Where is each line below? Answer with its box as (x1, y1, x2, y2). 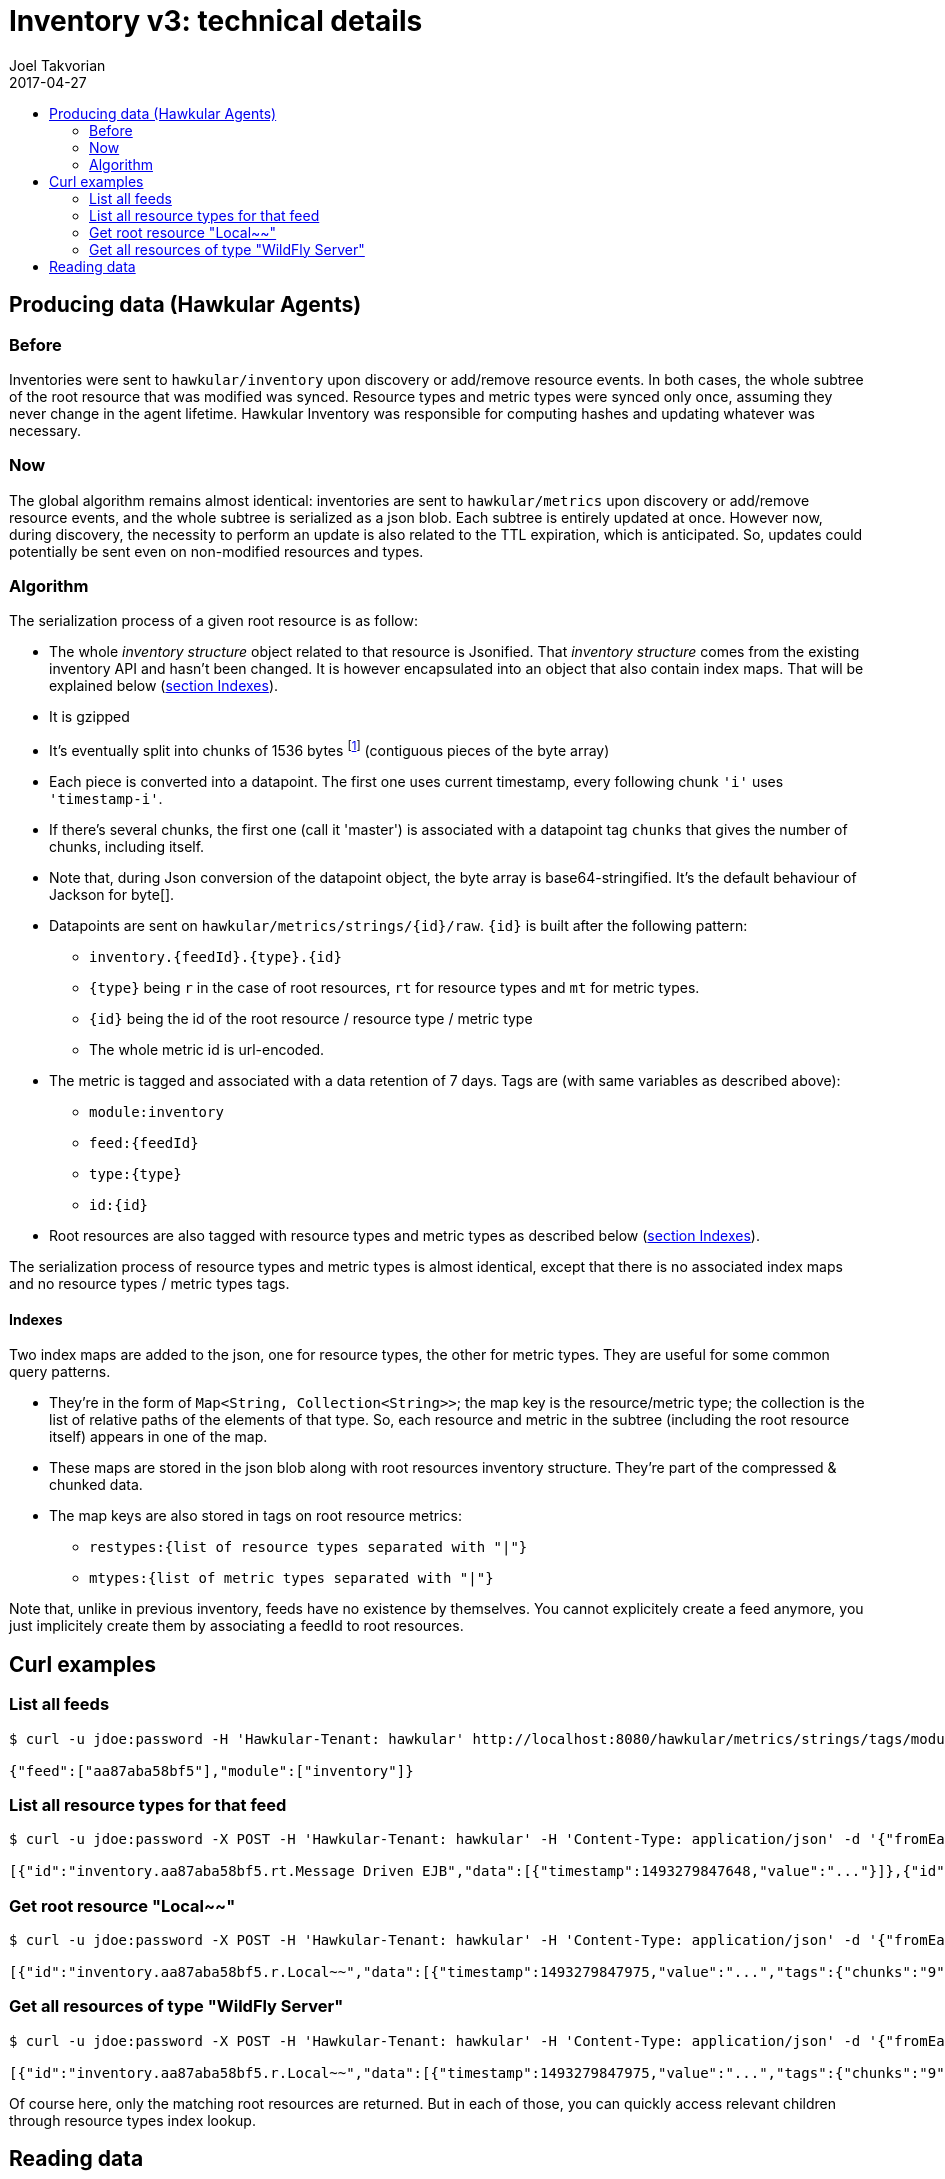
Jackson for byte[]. (49, 886, 175, 904)
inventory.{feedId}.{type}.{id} (89, 949, 342, 966)
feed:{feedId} (89, 1135, 199, 1152)
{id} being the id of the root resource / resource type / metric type (89, 1010, 533, 1028)
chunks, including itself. (49, 838, 205, 856)
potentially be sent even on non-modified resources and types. (9, 542, 424, 560)
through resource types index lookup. (9, 2111, 256, 2129)
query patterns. (9, 1363, 111, 1381)
